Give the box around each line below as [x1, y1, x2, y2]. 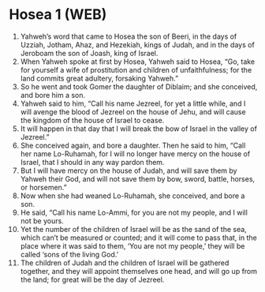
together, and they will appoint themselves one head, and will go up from [20, 266, 258, 275]
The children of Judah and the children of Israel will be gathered [20, 258, 230, 268]
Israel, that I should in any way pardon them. [20, 157, 165, 167]
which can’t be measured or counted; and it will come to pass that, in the [20, 233, 257, 242]
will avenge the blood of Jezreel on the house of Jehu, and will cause [20, 107, 247, 116]
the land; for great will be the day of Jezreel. [20, 275, 165, 284]
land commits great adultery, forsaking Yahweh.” [20, 73, 179, 83]
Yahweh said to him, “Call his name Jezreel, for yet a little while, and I [20, 99, 246, 108]
